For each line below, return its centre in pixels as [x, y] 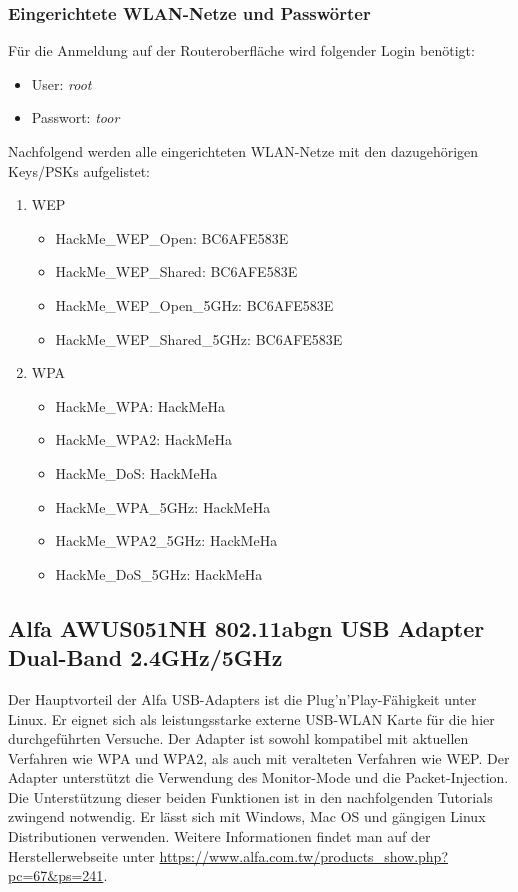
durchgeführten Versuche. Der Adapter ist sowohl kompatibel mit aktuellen [238, 738]
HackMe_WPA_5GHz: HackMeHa [163, 506]
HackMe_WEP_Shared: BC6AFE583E [176, 271]
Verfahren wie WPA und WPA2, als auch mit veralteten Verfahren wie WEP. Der [259, 757]
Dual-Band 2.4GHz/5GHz [145, 657]
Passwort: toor [75, 117]
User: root [61, 83]
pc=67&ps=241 [56, 875]
